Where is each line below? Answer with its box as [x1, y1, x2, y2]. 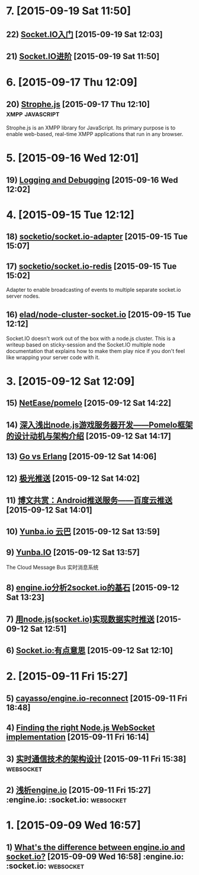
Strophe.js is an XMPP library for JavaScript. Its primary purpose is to [6, 124, 176, 131]
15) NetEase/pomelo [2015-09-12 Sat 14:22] [6, 398, 172, 408]
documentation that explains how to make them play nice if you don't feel [6, 347, 185, 354]
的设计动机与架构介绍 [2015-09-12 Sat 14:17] [6, 431, 172, 441]
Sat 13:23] [6, 593, 44, 603]
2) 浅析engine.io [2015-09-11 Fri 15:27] [6, 785, 151, 795]
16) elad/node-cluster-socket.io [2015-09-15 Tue [6, 310, 191, 320]
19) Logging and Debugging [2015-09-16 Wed [6, 175, 178, 185]
